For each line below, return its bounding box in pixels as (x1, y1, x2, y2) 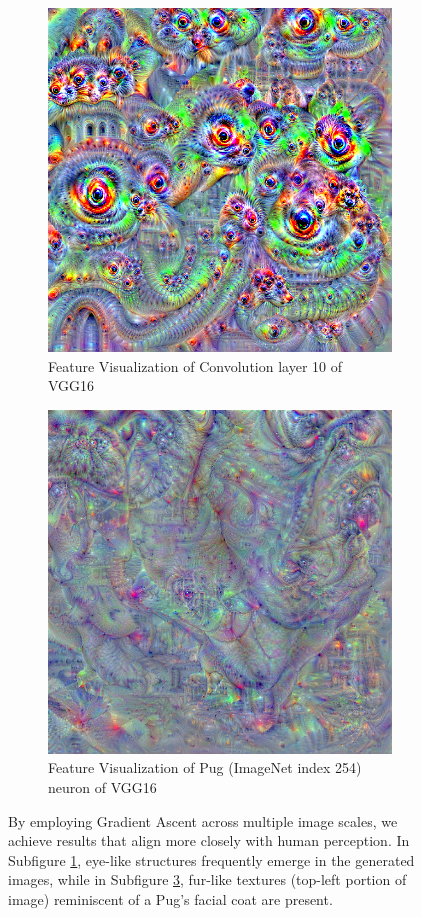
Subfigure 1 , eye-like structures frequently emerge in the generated (8, 849, 415, 870)
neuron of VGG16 (48, 776, 157, 797)
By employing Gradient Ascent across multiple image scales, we (8, 810, 398, 831)
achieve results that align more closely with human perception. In (8, 830, 410, 851)
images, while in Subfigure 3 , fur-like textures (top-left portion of (8, 869, 407, 890)
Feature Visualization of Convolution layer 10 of (48, 355, 342, 376)
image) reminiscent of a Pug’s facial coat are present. (8, 888, 333, 909)
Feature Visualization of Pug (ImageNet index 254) (48, 757, 362, 778)
